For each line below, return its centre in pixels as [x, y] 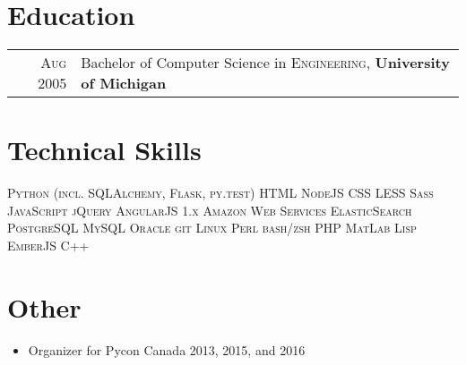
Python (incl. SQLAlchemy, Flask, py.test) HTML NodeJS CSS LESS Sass [220, 193]
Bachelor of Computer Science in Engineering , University [265, 63]
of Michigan [124, 83]
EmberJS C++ [48, 246]
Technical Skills [104, 150]
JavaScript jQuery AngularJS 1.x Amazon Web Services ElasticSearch [210, 210]
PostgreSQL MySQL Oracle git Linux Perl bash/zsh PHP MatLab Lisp [212, 228]
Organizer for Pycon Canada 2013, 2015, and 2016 [167, 349]
